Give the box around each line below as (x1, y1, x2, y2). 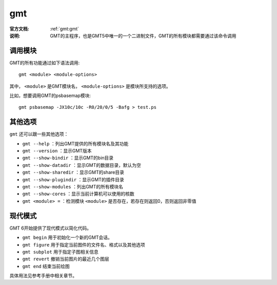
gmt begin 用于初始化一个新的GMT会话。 (22, 234, 112, 241)
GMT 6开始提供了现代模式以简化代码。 (9, 225, 92, 231)
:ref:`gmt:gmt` (50, 26, 80, 32)
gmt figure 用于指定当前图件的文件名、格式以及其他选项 (22, 241, 146, 248)
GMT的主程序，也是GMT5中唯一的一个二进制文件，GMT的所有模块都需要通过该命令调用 (50, 32, 236, 39)
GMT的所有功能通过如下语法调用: (9, 60, 80, 66)
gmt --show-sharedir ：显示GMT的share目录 (22, 169, 124, 176)
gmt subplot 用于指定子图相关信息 (22, 249, 98, 255)
